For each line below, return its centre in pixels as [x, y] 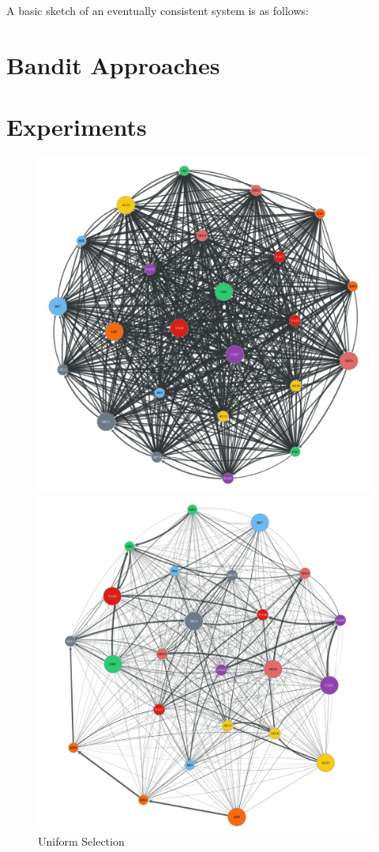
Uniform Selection [81, 841]
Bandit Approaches [113, 64]
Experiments [77, 127]
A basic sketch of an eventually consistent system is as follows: [158, 10]
